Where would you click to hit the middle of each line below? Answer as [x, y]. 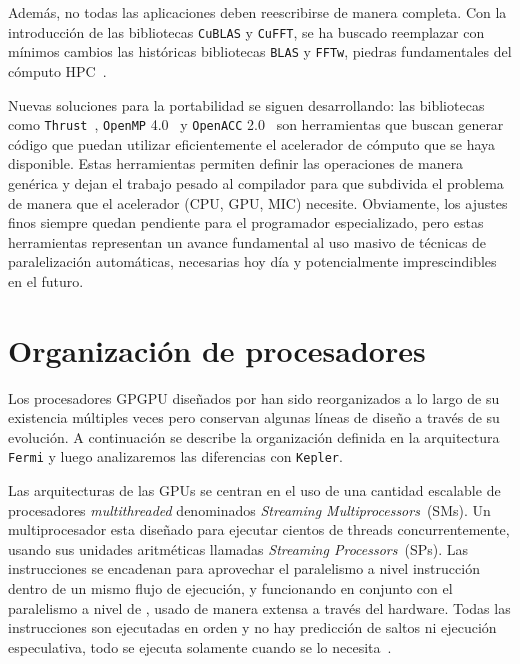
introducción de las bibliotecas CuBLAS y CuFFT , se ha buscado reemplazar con [246, 31]
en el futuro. [46, 280]
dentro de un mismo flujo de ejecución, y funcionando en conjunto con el [230, 588]
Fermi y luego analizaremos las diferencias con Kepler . [175, 456]
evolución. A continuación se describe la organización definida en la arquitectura [254, 436]
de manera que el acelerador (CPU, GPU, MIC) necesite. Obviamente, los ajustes [258, 202]
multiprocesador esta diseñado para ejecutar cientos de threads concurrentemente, [259, 529]
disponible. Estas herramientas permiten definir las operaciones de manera [236, 163]
